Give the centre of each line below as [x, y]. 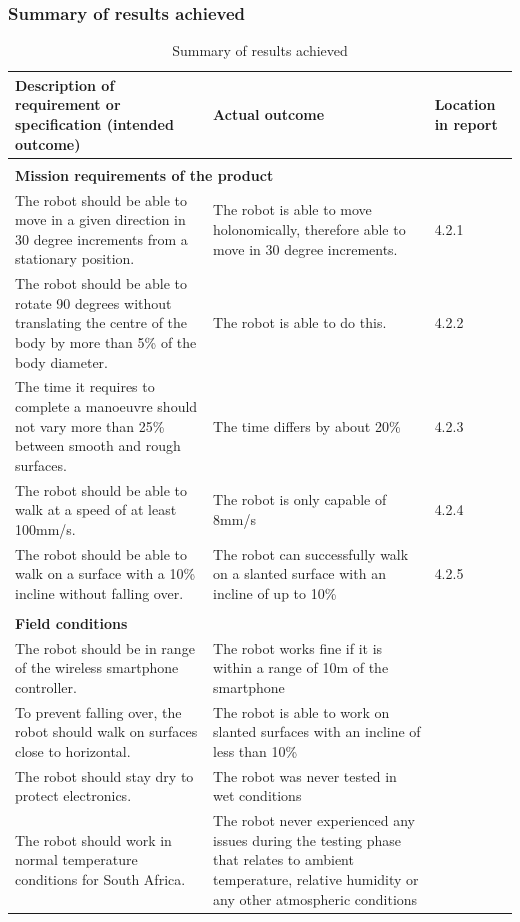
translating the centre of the [101, 322]
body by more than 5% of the [106, 341]
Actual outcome [269, 114]
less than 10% [255, 750]
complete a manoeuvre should [106, 405]
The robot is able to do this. [300, 322]
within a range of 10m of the [301, 667]
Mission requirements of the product [144, 174]
